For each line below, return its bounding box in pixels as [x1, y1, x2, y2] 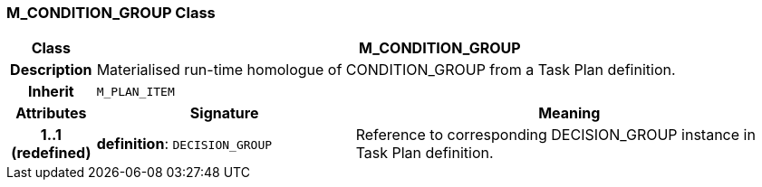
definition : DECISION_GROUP [96, 135, 273, 154]
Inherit [27, 82, 74, 101]
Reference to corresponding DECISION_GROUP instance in [355, 126, 756, 145]
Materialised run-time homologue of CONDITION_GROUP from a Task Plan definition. [96, 61, 676, 79]
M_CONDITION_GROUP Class [6, 4, 216, 22]
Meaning [538, 104, 601, 123]
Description [10, 61, 92, 79]
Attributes [15, 104, 87, 123]
